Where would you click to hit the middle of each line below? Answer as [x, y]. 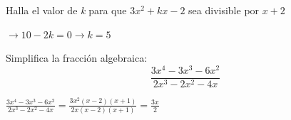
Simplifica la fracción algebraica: [77, 58]
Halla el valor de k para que [66, 10]
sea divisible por [224, 10]
